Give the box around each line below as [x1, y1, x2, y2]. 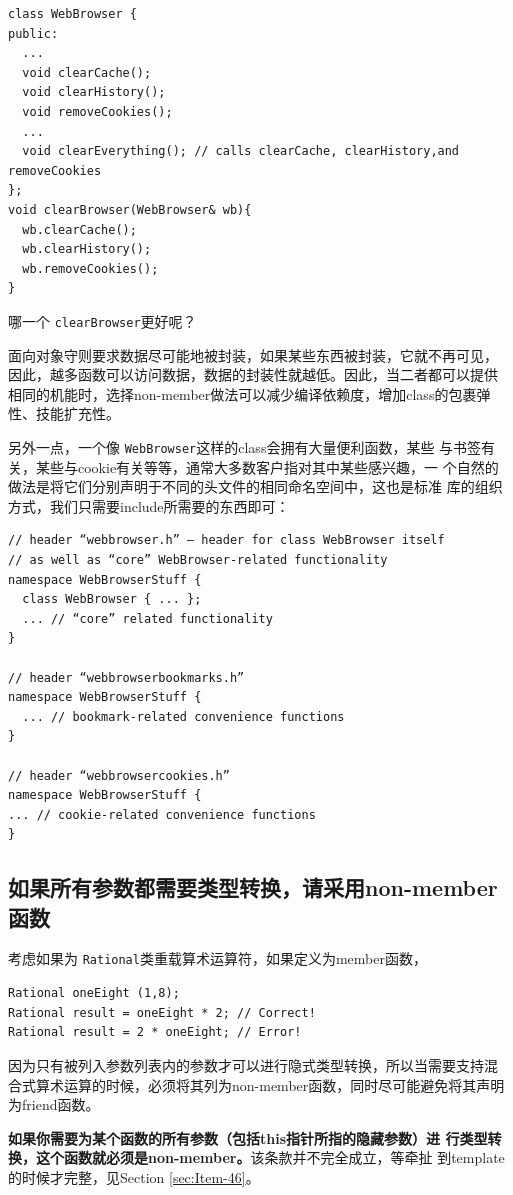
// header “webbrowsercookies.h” [8, 768, 230, 783]
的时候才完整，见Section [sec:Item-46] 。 [8, 1166, 260, 1187]
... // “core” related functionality [22, 611, 273, 626]
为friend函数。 [8, 1094, 100, 1115]
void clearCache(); [22, 65, 152, 80]
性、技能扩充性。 [8, 403, 120, 424]
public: [8, 26, 59, 41]
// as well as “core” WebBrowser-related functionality [8, 552, 388, 567]
